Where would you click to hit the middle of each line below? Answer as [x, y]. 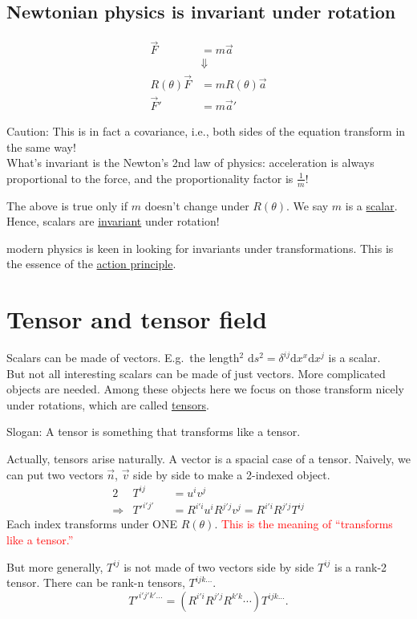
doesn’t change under [197, 205]
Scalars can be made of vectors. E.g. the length [123, 358]
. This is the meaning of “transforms [304, 524]
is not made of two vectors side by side [219, 566]
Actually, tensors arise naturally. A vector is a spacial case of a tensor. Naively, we [208, 459]
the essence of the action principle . [91, 264]
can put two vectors [55, 474]
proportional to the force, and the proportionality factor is [150, 178]
